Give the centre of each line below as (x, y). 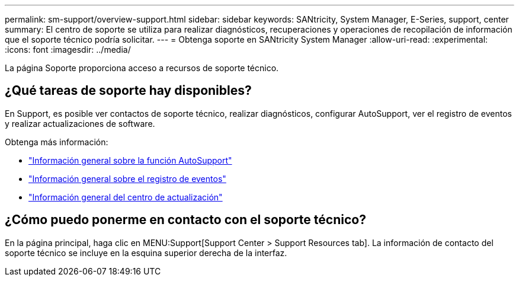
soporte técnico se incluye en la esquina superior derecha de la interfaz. (146, 253)
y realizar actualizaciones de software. (80, 123)
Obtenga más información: (57, 142)
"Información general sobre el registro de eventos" (127, 178)
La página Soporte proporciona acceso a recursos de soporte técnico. (142, 68)
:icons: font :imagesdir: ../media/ (68, 50)
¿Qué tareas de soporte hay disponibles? (128, 91)
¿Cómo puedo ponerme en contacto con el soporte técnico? (185, 220)
